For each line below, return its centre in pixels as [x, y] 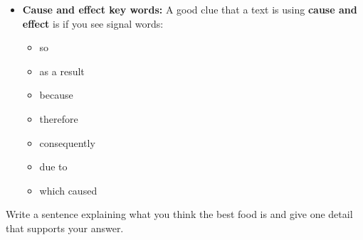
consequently [67, 142]
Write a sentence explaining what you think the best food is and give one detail [179, 214]
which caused [68, 190]
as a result [62, 71]
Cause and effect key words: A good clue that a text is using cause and [190, 9]
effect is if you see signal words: [93, 23]
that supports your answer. [65, 228]
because [56, 95]
